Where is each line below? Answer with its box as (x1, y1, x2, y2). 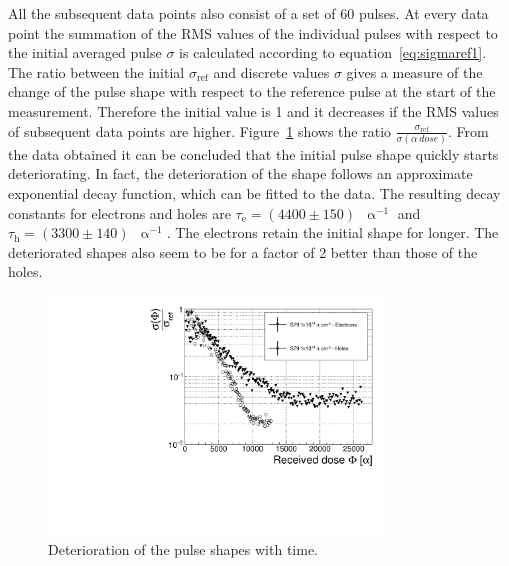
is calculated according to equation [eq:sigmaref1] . (179, 42, 487, 63)
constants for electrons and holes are (8, 202, 231, 223)
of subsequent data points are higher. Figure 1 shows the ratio (8, 120, 392, 141)
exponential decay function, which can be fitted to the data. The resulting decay (8, 183, 501, 204)
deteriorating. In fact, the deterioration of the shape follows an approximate (8, 163, 473, 184)
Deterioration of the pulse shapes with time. (48, 539, 319, 560)
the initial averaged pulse (8, 42, 162, 63)
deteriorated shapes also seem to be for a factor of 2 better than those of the (8, 241, 478, 262)
